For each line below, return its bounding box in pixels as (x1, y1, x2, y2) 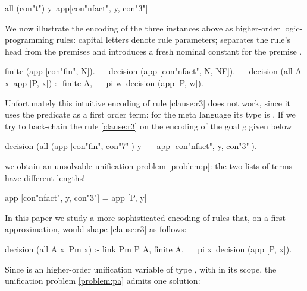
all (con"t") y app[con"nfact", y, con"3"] (5, 2, 148, 14)
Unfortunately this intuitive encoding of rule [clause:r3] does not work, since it (5, 96, 291, 109)
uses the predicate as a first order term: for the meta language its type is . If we (5, 108, 296, 121)
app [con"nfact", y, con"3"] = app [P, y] (5, 191, 147, 204)
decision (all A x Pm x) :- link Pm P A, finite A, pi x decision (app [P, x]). (5, 242, 292, 255)
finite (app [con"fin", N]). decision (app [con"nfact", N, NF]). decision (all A (5, 65, 302, 77)
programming (5, 33, 54, 46)
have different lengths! (5, 171, 86, 184)
